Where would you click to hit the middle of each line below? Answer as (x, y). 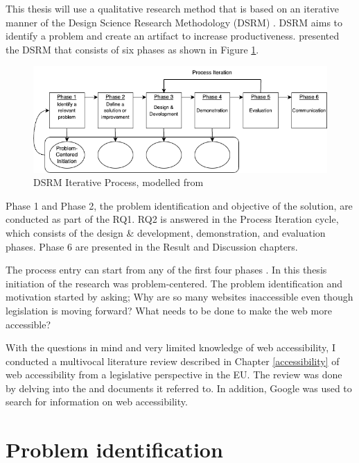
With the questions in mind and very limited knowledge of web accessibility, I (170, 347)
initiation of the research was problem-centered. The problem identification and (174, 283)
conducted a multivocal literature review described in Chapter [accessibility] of (173, 361)
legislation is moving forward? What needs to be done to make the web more (169, 310)
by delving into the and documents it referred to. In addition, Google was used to (179, 388)
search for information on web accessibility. (97, 402)
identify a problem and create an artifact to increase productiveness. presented (173, 36)
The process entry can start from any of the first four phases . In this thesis (166, 270)
